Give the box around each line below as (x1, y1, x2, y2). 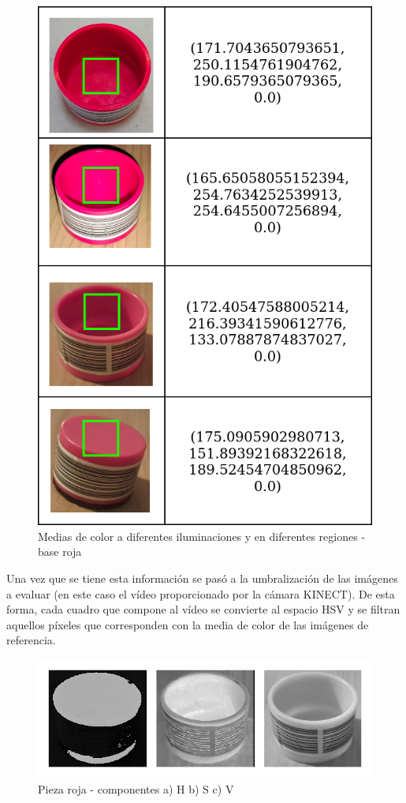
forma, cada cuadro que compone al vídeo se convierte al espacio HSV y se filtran (6, 601, 400, 617)
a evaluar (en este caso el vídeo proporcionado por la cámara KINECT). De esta (6, 585, 395, 602)
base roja (38, 543, 82, 560)
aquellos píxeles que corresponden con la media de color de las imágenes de (6, 616, 369, 632)
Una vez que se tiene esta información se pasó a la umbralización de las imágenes (6, 569, 398, 586)
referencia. (6, 632, 56, 648)
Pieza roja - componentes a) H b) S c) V (38, 780, 234, 797)
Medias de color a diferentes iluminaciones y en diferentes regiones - (38, 527, 366, 544)
